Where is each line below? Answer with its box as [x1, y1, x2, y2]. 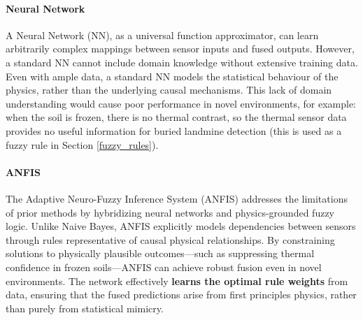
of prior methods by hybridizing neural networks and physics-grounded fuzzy [6, 205, 334, 219]
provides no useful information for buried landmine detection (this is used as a [6, 123, 342, 138]
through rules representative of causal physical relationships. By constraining [6, 232, 335, 247]
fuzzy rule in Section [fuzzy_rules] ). [6, 137, 159, 152]
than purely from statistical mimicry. [6, 300, 164, 315]
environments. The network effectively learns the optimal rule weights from [6, 273, 348, 288]
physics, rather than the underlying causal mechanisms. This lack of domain [6, 82, 332, 97]
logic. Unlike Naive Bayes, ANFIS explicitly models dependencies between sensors [6, 219, 356, 233]
